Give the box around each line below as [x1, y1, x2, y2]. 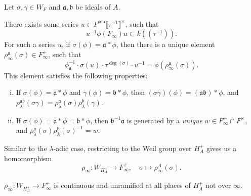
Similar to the [4, 142, 47, 153]
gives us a [206, 142, 237, 153]
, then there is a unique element [116, 39, 215, 50]
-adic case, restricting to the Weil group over [53, 142, 192, 153]
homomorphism [4, 153, 52, 163]
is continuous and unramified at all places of [54, 180, 191, 190]
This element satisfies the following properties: [4, 70, 148, 80]
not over [205, 180, 231, 190]
